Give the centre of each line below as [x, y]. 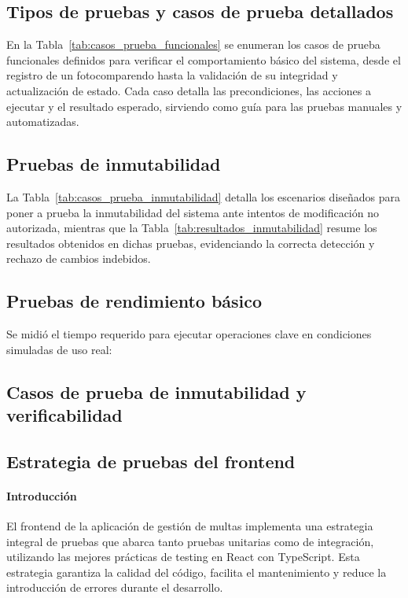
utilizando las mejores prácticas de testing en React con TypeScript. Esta [183, 557]
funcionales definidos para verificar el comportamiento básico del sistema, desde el [204, 59]
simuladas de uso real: [59, 349]
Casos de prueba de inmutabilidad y [156, 391]
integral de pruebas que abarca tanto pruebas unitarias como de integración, [190, 541]
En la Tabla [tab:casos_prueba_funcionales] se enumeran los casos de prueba [193, 44]
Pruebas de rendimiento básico [134, 301]
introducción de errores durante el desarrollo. [115, 587]
